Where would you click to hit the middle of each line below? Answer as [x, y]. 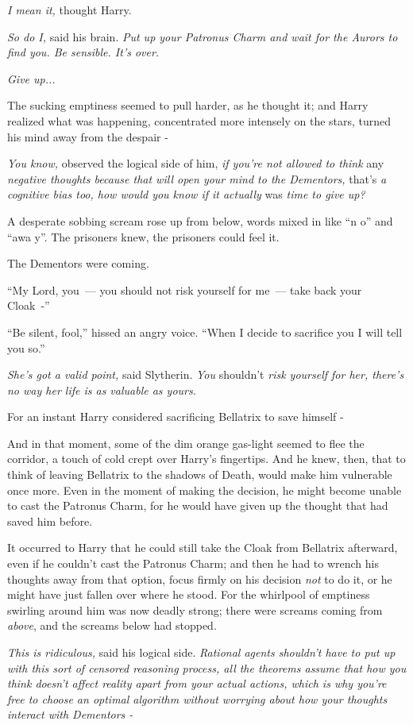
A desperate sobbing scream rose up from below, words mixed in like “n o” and [200, 220]
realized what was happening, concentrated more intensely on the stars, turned [199, 120]
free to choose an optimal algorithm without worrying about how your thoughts [197, 698]
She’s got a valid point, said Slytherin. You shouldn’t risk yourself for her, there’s [206, 374]
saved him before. [50, 521]
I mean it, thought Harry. [69, 10]
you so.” [26, 347]
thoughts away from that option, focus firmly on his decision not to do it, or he [200, 578]
